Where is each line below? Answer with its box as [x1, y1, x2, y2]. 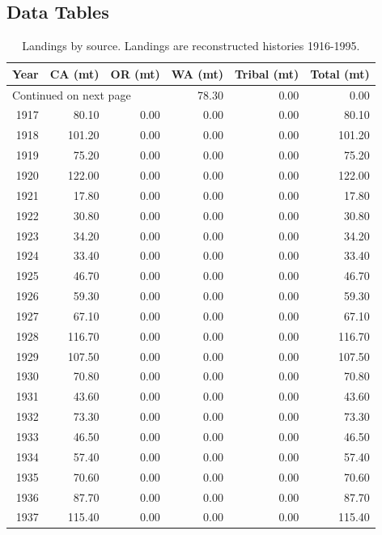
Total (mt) [310, 65, 370, 82]
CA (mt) [49, 65, 100, 82]
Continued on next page [12, 86, 131, 103]
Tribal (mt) [234, 65, 299, 82]
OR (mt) [110, 65, 160, 82]
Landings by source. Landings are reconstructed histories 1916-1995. [22, 37, 360, 54]
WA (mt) [171, 65, 223, 82]
